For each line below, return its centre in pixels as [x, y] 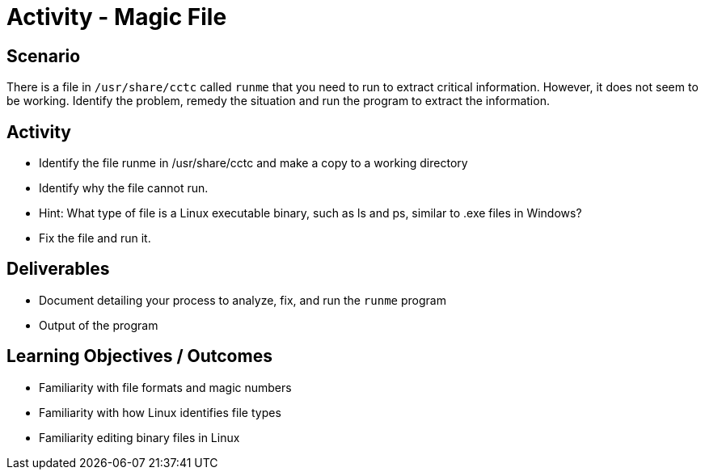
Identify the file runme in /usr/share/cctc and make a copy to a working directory [253, 163]
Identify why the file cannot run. [124, 188]
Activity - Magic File [117, 17]
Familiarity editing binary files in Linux [139, 437]
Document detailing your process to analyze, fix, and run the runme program [243, 300]
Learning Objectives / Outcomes [139, 356]
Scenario [44, 56]
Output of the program [99, 325]
